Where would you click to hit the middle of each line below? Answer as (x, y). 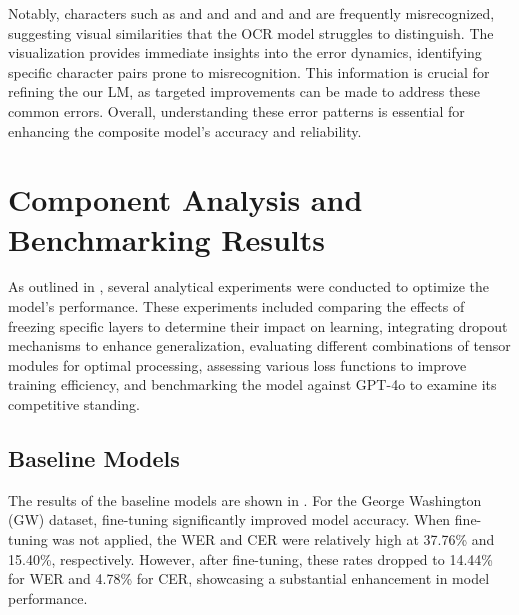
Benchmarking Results (166, 238)
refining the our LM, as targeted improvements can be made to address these (244, 91)
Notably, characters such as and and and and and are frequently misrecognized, (251, 13)
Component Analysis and (185, 199)
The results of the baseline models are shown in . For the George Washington (245, 499)
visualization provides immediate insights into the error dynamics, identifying (245, 52)
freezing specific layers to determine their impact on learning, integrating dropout (258, 325)
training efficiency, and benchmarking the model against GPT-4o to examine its (252, 384)
